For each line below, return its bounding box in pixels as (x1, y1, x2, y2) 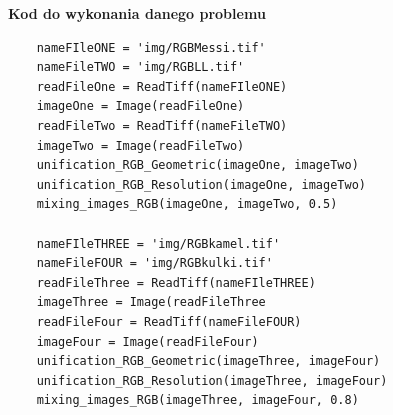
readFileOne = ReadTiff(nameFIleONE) (36, 79, 288, 94)
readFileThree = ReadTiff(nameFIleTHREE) (36, 275, 316, 290)
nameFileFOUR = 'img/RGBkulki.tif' (36, 256, 273, 271)
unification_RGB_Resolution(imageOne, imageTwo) (36, 177, 366, 192)
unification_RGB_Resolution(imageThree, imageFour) (36, 373, 388, 388)
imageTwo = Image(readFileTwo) (36, 138, 245, 153)
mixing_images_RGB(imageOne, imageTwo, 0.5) (36, 197, 338, 212)
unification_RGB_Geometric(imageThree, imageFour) (36, 354, 381, 369)
